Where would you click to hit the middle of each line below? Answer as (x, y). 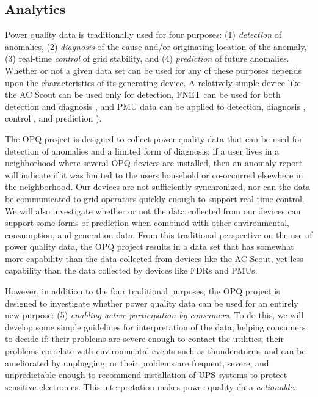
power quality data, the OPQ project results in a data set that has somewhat (150, 246)
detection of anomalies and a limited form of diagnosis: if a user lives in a (142, 151)
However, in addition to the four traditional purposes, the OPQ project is (143, 291)
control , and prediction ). (53, 118)
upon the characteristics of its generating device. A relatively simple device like (153, 82)
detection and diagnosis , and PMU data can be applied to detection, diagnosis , (155, 106)
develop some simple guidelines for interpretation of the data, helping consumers (155, 326)
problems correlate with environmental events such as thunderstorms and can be (155, 351)
